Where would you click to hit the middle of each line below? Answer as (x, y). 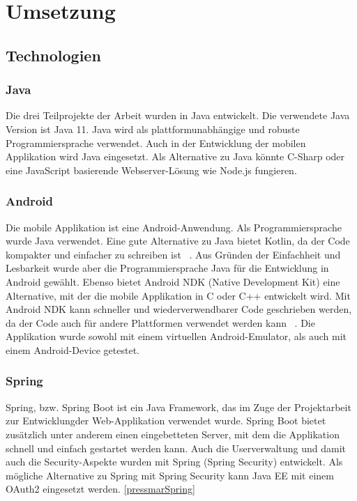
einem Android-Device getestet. (73, 349)
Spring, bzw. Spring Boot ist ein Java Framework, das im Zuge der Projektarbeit (178, 407)
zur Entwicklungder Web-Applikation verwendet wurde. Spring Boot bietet (166, 421)
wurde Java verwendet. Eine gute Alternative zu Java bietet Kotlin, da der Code (178, 241)
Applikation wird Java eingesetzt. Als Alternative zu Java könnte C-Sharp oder (175, 156)
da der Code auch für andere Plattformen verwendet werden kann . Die (160, 322)
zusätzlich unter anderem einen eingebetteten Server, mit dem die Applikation (173, 434)
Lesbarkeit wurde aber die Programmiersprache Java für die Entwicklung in (167, 268)
